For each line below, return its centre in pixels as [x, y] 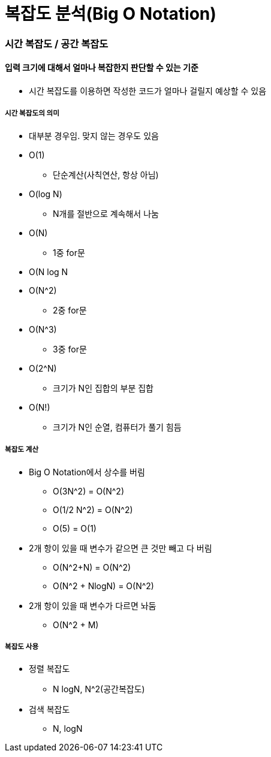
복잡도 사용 [22, 646]
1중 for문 [69, 252]
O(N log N [49, 272]
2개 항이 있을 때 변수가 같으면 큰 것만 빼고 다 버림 [121, 548]
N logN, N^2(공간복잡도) [99, 689]
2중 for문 [70, 310]
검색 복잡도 [49, 710]
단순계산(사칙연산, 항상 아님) [106, 174]
